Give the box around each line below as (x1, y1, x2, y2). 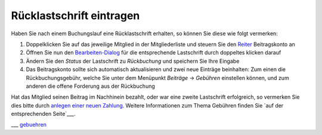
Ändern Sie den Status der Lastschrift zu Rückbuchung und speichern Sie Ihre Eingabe (26, 57, 240, 65)
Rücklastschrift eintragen (11, 9, 140, 22)
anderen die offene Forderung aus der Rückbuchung (26, 82, 155, 90)
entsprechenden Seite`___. (11, 111, 76, 118)
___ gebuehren (11, 121, 47, 128)
